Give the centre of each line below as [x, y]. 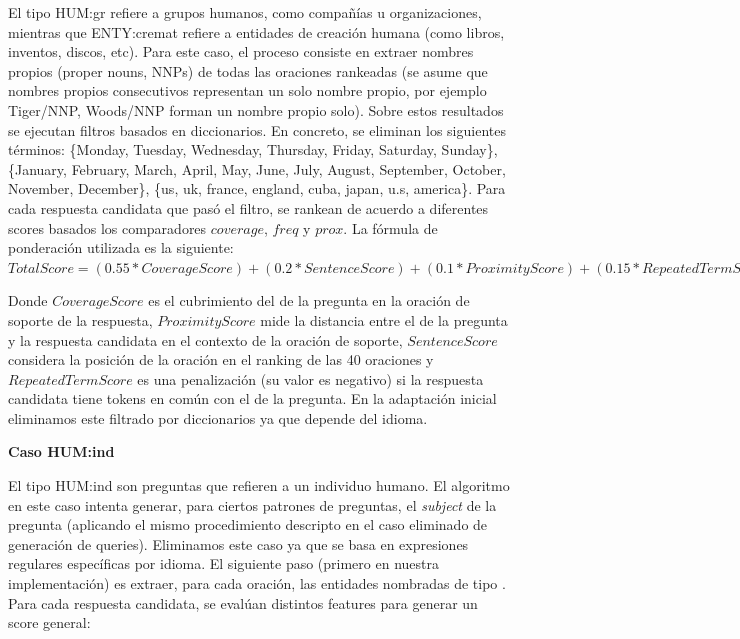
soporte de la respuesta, [80, 319]
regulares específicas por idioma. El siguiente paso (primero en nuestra [223, 563]
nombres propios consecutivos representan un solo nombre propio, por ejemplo [247, 90]
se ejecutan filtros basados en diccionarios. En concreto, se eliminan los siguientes [257, 129]
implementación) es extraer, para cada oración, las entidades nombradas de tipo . [257, 583]
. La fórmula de [390, 227]
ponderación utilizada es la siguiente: [121, 247]
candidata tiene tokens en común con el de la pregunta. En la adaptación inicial [252, 398]
